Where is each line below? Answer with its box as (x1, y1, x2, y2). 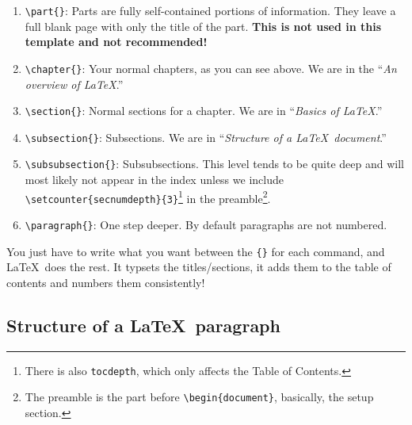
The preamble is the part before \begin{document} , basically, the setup (25, 389, 374, 405)
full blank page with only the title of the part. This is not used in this (25, 17, 382, 34)
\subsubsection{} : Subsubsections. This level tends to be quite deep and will (25, 155, 404, 172)
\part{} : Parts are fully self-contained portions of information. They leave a (25, 2, 396, 18)
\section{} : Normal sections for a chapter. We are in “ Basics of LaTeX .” (25, 102, 383, 119)
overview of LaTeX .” (25, 75, 124, 92)
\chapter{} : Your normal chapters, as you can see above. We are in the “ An (25, 59, 397, 76)
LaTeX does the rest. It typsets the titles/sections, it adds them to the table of (6, 258, 391, 275)
